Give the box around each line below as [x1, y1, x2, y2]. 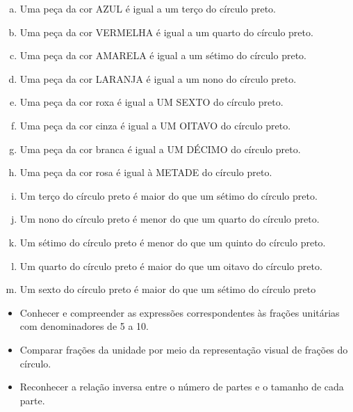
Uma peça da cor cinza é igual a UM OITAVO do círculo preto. [19, 118, 291, 132]
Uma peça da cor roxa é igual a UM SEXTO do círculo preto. [19, 95, 284, 109]
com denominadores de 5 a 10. [19, 319, 149, 333]
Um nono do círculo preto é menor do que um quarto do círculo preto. [19, 212, 320, 226]
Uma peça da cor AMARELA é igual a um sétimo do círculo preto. [19, 48, 306, 63]
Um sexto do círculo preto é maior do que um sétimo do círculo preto [19, 282, 316, 296]
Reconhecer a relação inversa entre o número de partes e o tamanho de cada [19, 379, 344, 394]
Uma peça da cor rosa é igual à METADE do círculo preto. [19, 165, 272, 180]
